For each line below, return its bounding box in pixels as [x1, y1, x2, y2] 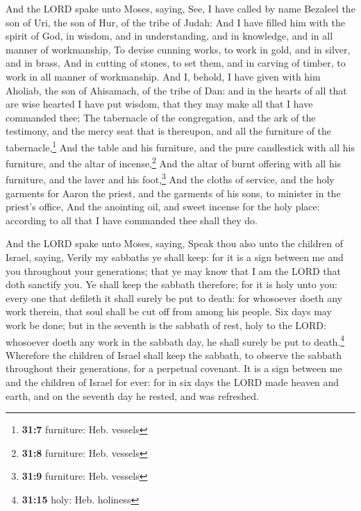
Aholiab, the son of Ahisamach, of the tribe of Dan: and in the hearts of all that [6, 83, 347, 97]
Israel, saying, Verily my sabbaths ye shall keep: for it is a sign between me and [6, 250, 344, 265]
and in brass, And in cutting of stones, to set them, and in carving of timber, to [6, 56, 346, 70]
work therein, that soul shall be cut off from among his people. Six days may [6, 304, 332, 319]
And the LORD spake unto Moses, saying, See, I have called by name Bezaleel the [6, 1, 355, 15]
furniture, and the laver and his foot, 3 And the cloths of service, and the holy [6, 170, 335, 187]
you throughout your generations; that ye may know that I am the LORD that [6, 263, 342, 278]
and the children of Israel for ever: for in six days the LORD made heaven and [6, 375, 339, 389]
